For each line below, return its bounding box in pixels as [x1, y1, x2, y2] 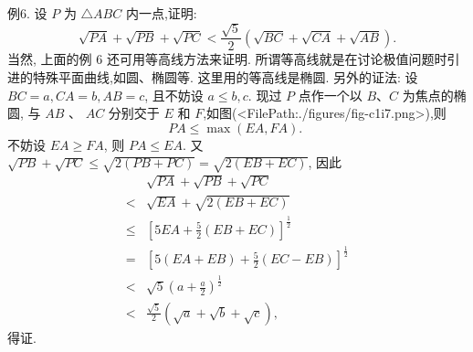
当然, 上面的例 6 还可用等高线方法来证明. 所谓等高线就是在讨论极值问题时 [7, 49, 447, 69]
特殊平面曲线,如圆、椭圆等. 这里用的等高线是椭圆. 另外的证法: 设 [32, 68, 418, 87]
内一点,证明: [125, 4, 197, 22]
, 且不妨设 [144, 85, 204, 104]
